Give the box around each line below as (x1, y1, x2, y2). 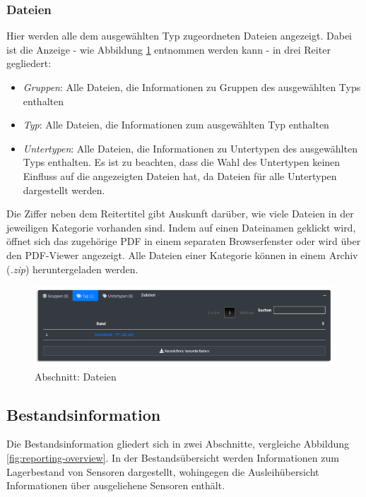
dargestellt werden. (23, 182, 105, 197)
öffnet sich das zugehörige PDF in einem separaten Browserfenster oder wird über (6, 234, 361, 248)
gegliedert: (6, 56, 52, 71)
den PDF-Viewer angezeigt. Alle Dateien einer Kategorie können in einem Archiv (6, 247, 358, 262)
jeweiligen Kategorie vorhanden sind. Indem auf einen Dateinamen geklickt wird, (6, 220, 356, 234)
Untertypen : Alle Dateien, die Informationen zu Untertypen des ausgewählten (23, 140, 358, 155)
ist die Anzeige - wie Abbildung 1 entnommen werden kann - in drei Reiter (6, 42, 331, 56)
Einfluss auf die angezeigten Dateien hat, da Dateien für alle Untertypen (23, 168, 337, 183)
